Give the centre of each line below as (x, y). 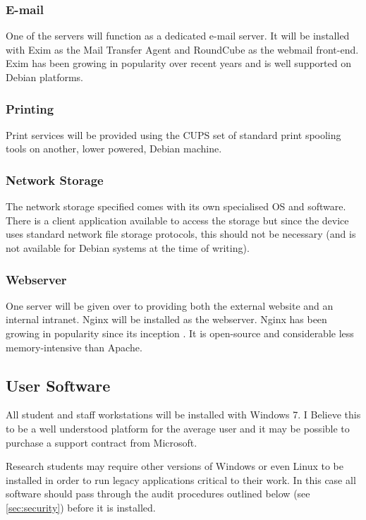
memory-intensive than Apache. (74, 347)
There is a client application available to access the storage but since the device (177, 220)
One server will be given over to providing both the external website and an (170, 305)
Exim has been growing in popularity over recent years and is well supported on (178, 63)
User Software (58, 385)
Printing (30, 108)
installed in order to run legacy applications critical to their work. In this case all (181, 479)
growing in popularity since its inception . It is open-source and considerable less (180, 333)
